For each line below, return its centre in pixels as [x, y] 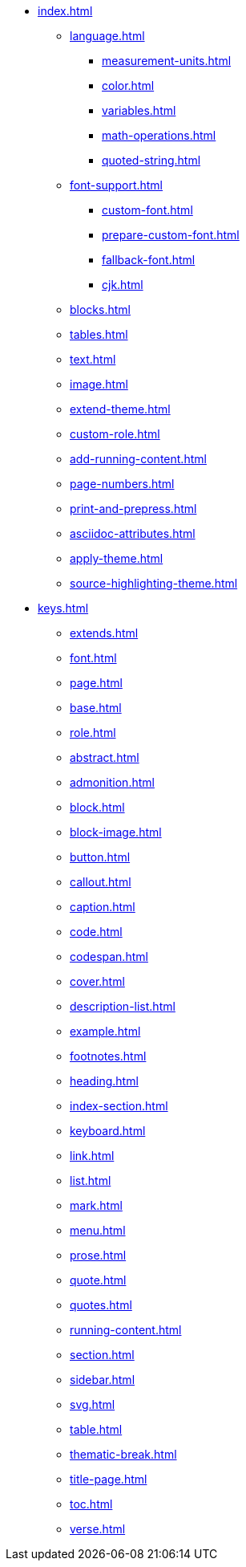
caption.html [103, 907]
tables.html [99, 334]
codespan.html [109, 956]
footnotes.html [108, 1056]
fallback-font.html [149, 260]
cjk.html [123, 285]
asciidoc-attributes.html [133, 533]
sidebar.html [103, 1380]
